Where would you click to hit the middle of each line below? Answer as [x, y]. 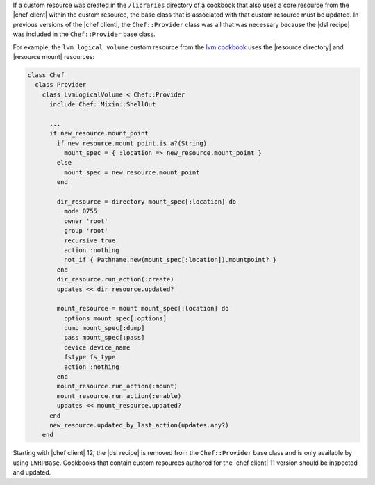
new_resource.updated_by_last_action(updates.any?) [139, 425]
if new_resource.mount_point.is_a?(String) [132, 143]
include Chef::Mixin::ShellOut [103, 105]
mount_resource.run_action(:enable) [119, 396]
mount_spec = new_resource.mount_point [132, 172]
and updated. [32, 472]
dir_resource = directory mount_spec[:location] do [147, 202]
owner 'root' [86, 221]
